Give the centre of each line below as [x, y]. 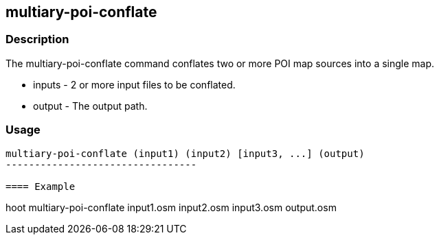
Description [37, 39]
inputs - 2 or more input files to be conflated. [134, 84]
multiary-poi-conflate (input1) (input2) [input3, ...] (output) [185, 153]
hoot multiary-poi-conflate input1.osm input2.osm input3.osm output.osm [171, 207]
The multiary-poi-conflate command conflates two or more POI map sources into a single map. [220, 63]
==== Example [41, 186]
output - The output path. [90, 106]
